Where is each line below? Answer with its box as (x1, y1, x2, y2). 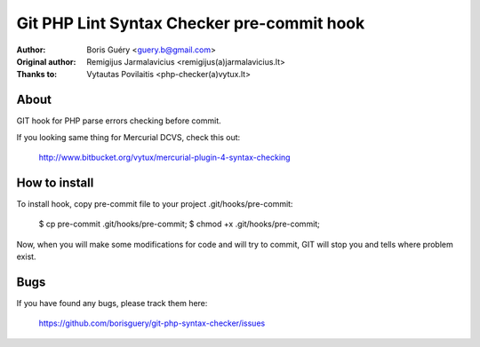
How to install (16, 175, 94, 190)
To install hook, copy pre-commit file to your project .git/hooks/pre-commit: (16, 198, 293, 209)
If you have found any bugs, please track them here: (16, 298, 208, 308)
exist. (16, 251, 36, 262)
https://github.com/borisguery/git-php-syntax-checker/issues (38, 318, 266, 328)
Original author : (16, 56, 76, 67)
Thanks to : (16, 69, 58, 80)
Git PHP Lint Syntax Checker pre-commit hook (16, 13, 365, 33)
